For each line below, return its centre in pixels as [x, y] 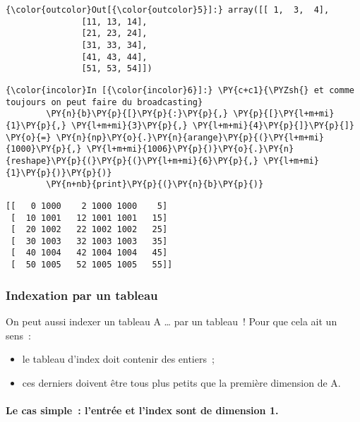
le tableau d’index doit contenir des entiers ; [118, 359]
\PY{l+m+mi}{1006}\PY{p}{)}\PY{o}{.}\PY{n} [190, 149]
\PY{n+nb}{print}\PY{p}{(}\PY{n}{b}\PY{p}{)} [155, 185]
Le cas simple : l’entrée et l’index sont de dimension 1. [142, 410]
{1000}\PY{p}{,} [44, 149]
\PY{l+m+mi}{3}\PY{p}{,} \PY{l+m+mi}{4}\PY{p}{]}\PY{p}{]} [213, 125]
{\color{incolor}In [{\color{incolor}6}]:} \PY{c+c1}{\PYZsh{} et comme [180, 90]
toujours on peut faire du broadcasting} [104, 102]
